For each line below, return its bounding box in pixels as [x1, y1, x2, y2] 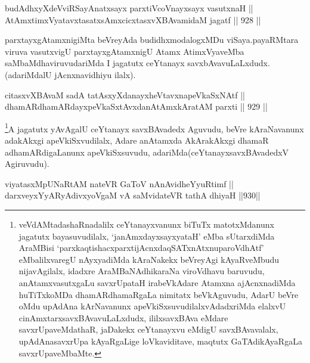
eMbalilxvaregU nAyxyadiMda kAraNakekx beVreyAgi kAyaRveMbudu [18, 253, 280, 265]
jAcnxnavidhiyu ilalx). [54, 68, 136, 80]
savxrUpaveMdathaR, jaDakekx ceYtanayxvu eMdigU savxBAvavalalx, [18, 323, 278, 336]
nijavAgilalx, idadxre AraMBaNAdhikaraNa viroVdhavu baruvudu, [18, 265, 265, 277]
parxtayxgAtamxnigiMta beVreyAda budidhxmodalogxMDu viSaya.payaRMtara [5, 33, 299, 46]
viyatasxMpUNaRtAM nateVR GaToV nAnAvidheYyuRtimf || [5, 177, 234, 190]
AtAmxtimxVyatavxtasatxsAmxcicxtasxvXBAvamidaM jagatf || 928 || [5, 13, 261, 26]
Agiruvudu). [5, 157, 49, 170]
